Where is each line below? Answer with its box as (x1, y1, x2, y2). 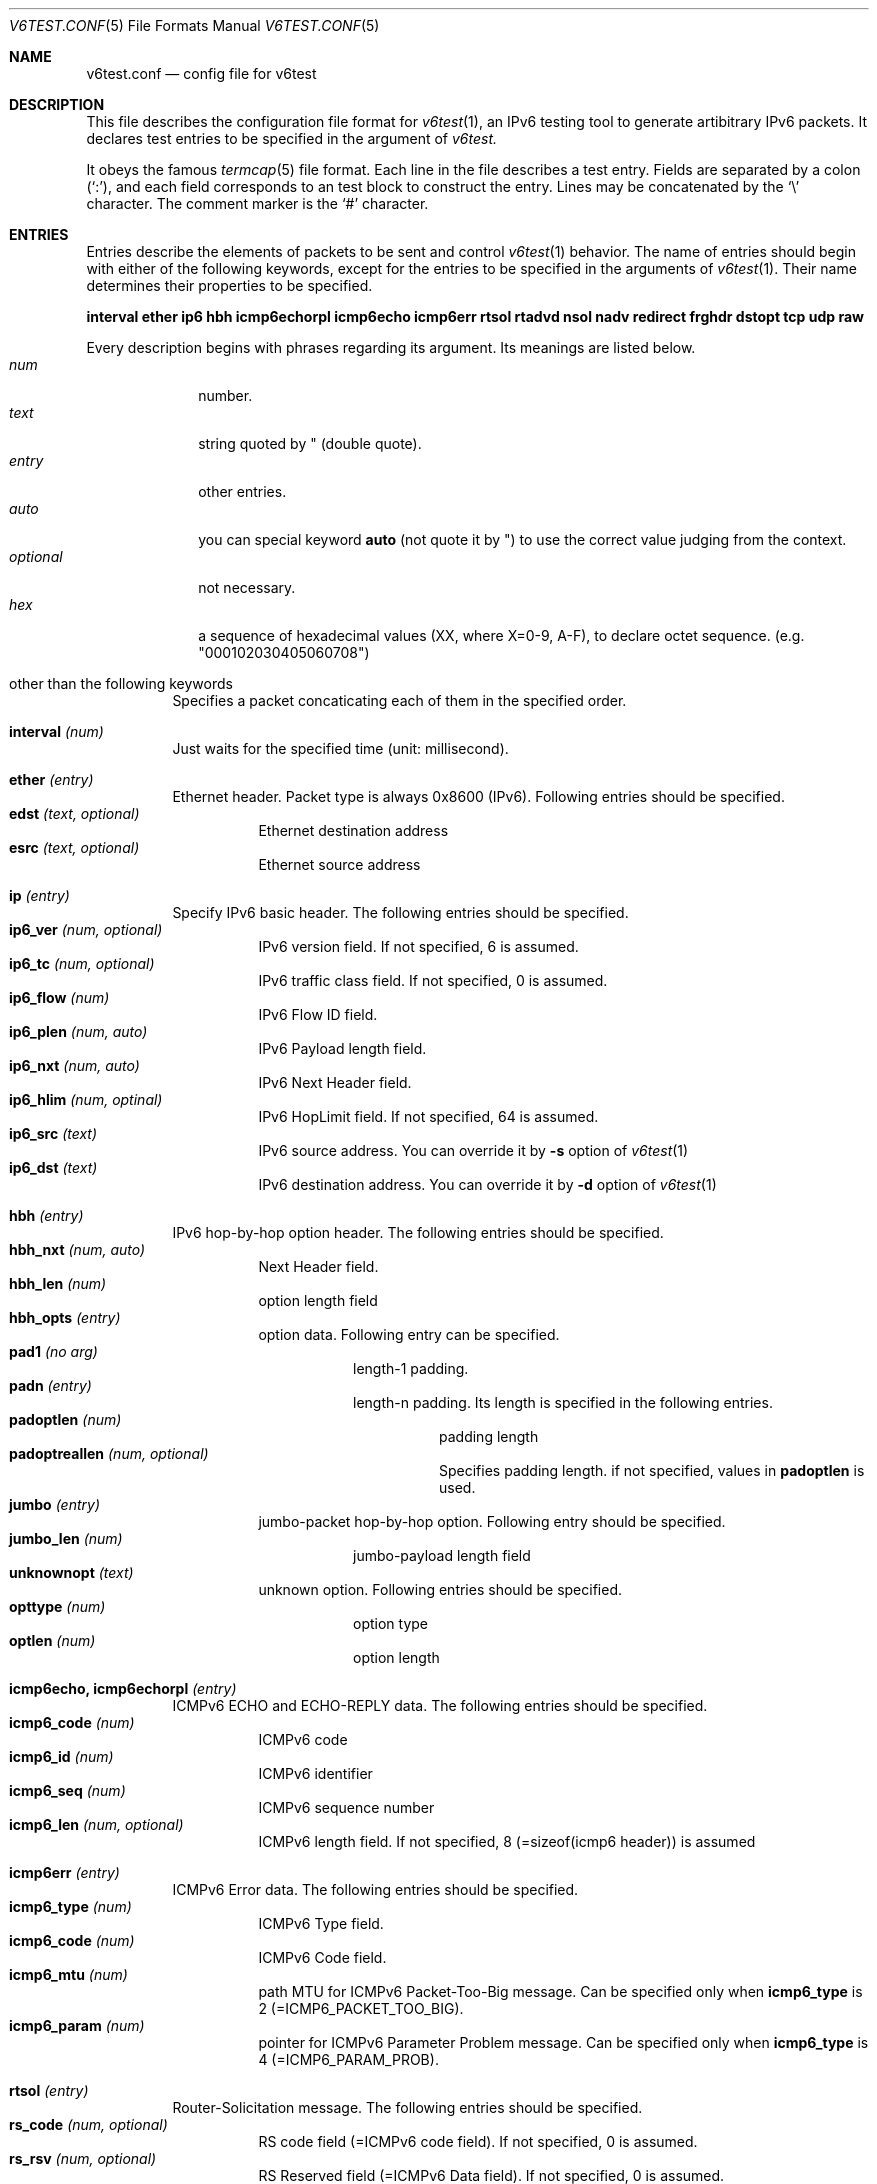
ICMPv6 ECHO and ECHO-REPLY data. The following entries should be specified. (172, 1697, 708, 1714)
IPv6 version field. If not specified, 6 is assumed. (258, 938, 579, 955)
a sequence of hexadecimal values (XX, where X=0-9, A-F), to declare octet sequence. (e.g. (198, 627, 805, 644)
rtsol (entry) (9, 2082, 89, 2099)
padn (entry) (9, 1377, 92, 1394)
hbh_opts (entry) (9, 1309, 121, 1326)
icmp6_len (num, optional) (9, 1816, 184, 1833)
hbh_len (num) (9, 1275, 107, 1292)
